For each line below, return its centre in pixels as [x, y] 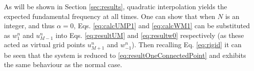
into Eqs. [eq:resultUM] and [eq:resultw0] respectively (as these [150, 35]
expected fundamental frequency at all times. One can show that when [110, 16]
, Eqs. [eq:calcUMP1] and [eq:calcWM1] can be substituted [162, 26]
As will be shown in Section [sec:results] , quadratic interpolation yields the [116, 6]
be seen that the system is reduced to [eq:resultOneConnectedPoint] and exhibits [125, 55]
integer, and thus [29, 26]
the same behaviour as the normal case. [63, 64]
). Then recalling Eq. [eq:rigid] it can [187, 44]
